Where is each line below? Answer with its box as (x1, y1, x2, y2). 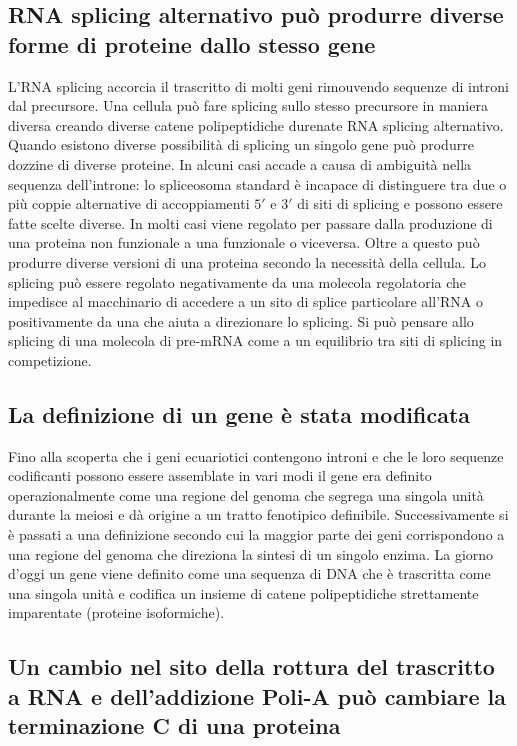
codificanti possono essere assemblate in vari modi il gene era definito (8, 465, 432, 486)
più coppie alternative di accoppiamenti (8, 193, 250, 214)
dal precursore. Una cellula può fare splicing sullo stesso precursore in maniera (8, 95, 488, 116)
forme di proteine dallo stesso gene (8, 28, 376, 59)
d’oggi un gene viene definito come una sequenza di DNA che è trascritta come (8, 563, 491, 584)
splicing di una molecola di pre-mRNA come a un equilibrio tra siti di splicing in (8, 330, 503, 351)
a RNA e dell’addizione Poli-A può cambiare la (8, 680, 506, 711)
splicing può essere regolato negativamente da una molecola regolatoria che (8, 271, 467, 292)
